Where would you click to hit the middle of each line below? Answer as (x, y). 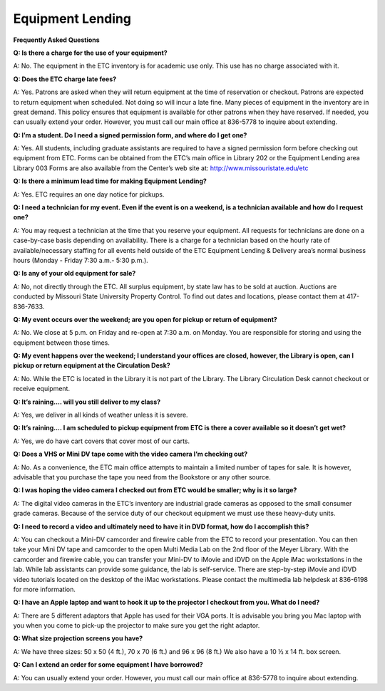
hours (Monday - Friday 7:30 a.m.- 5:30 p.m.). (81, 260)
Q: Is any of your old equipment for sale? (75, 274)
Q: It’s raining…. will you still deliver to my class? (87, 402)
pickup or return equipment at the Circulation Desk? (92, 365)
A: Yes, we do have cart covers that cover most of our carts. (102, 441)
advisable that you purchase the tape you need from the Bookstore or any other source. (142, 477)
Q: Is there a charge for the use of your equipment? (90, 53)
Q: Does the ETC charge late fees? (65, 79)
